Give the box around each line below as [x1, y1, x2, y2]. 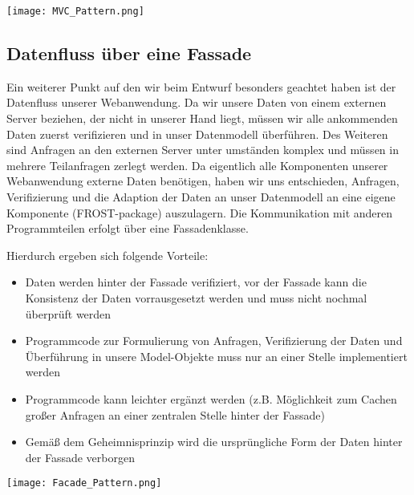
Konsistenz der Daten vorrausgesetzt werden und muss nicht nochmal [25, 289, 367, 306]
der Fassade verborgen [25, 448, 135, 465]
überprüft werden [25, 305, 112, 322]
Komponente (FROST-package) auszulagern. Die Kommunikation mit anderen [6, 204, 393, 221]
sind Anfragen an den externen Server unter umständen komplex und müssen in [6, 141, 399, 158]
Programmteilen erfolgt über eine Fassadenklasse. [6, 220, 249, 237]
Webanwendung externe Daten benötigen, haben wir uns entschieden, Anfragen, [6, 172, 400, 189]
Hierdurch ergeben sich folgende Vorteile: [6, 246, 209, 263]
